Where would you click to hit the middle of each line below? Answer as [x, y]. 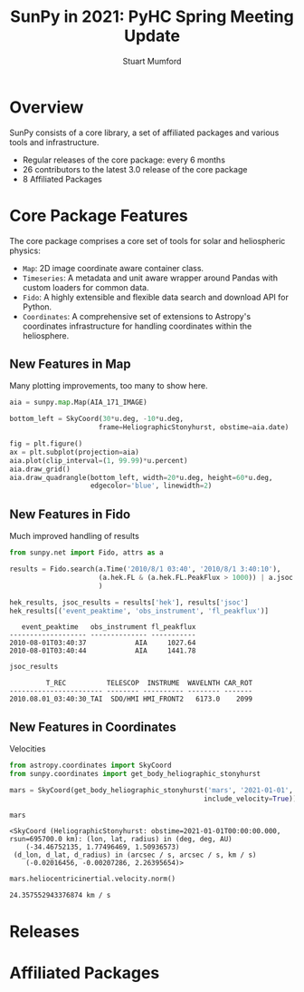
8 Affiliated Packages [62, 179]
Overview [47, 107]
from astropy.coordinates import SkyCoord [90, 766]
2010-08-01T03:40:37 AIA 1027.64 [103, 643]
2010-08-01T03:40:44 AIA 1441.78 [103, 651]
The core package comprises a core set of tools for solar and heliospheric [147, 241]
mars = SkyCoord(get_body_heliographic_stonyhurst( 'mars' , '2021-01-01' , [152, 790]
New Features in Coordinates [93, 727]
